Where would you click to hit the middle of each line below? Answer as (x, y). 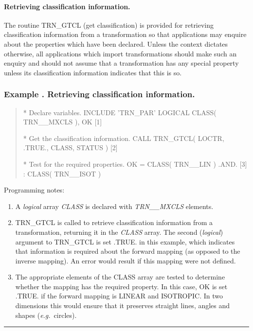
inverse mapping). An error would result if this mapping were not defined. (126, 260)
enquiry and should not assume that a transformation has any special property (121, 63)
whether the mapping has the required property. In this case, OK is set (121, 286)
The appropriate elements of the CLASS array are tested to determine (120, 277)
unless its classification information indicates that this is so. (93, 72)
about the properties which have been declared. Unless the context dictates (116, 44)
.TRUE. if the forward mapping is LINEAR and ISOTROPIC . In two (119, 296)
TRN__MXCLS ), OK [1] (63, 122)
